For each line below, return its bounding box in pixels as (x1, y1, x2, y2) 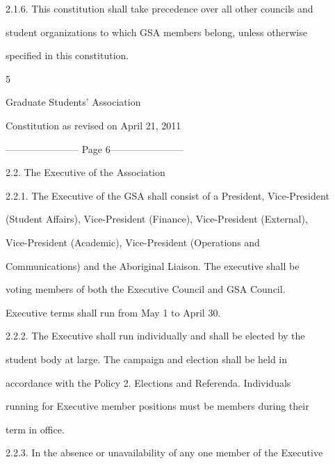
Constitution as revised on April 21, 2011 (6, 118, 181, 132)
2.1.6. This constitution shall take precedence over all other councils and (6, 1, 313, 15)
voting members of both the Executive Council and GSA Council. (6, 282, 286, 296)
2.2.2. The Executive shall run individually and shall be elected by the (6, 328, 305, 343)
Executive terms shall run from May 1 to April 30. (6, 305, 221, 319)
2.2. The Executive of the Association (6, 165, 165, 179)
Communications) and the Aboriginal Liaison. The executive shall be (6, 258, 300, 273)
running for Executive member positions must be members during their (6, 399, 309, 413)
